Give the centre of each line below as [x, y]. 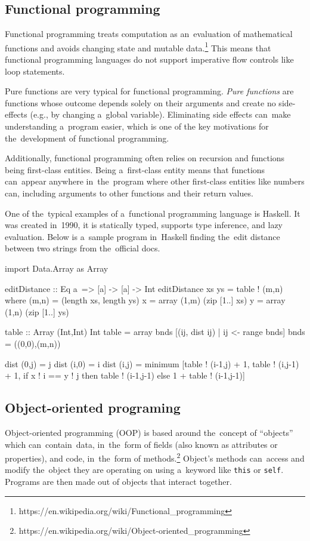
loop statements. [35, 71]
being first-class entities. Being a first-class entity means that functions [135, 169]
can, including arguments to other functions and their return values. [129, 193]
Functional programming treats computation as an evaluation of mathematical [149, 34]
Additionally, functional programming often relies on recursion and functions [145, 158]
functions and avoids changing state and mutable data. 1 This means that [138, 47]
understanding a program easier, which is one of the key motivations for [137, 126]
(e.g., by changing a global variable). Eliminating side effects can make [160, 114]
